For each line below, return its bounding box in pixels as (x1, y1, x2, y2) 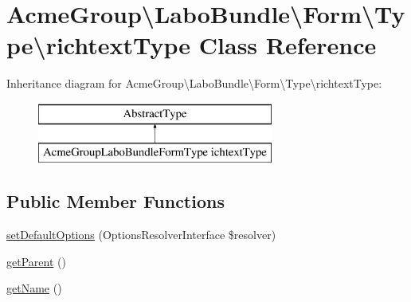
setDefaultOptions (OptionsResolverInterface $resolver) (6, 226, 276, 243)
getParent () (6, 253, 66, 269)
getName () (6, 280, 62, 296)
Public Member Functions (6, 189, 225, 214)
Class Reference (198, 29, 377, 61)
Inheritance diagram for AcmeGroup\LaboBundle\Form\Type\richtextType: (6, 75, 382, 92)
